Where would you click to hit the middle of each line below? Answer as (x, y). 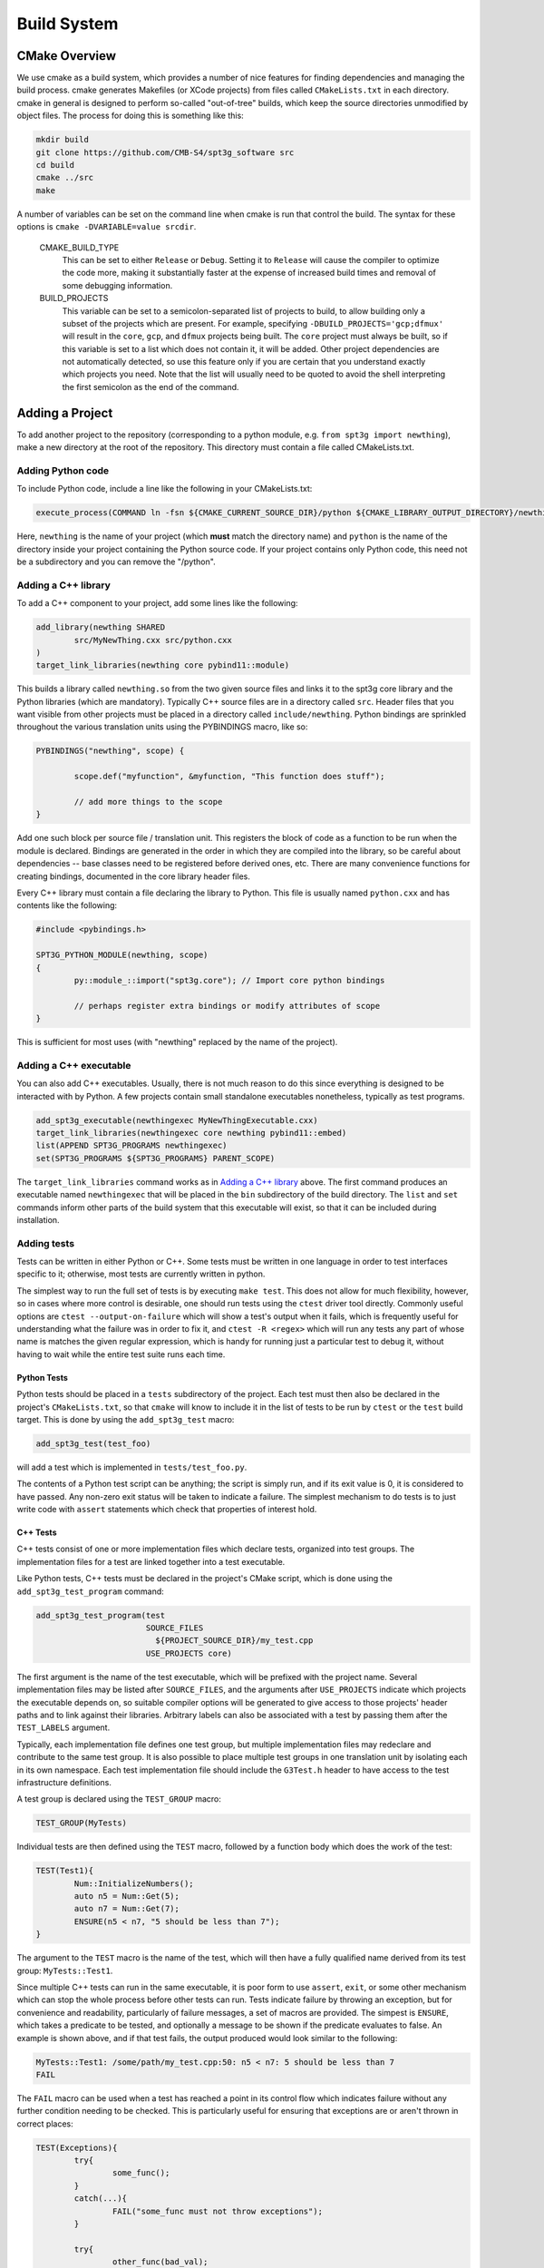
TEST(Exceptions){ (77, 2147)
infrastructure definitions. (64, 1782)
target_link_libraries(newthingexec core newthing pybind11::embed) (191, 1133)
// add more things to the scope (148, 802)
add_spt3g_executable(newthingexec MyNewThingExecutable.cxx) (177, 1120)
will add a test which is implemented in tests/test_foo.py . (132, 1467)
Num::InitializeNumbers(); (134, 1883)
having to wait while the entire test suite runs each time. (121, 1354)
